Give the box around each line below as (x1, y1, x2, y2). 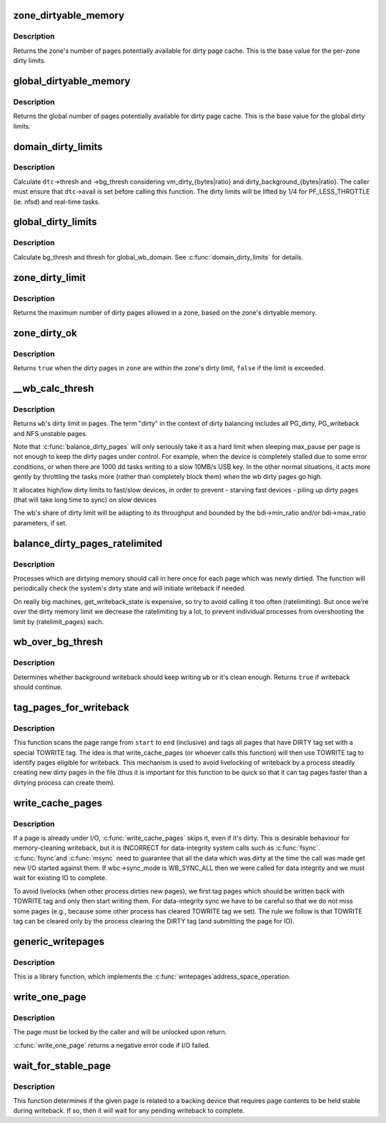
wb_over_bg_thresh (13, 636, 104, 648)
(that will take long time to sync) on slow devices (13, 495, 157, 504)
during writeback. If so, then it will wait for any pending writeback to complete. (13, 1107, 245, 1115)
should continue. (13, 683, 63, 691)
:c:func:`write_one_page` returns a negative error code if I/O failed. (13, 1041, 211, 1049)
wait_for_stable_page (13, 1059, 112, 1072)
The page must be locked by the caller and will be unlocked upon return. (13, 1028, 227, 1037)
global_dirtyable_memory (13, 75, 131, 87)
